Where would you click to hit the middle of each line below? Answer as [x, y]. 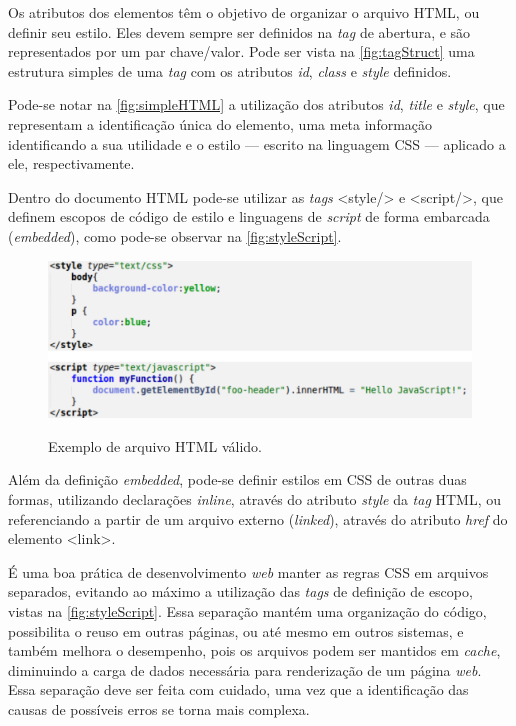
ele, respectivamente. [71, 163]
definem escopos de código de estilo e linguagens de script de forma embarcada [249, 216]
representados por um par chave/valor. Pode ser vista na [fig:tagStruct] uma [241, 51]
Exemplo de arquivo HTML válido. [155, 445]
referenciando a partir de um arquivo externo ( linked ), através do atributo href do [258, 518]
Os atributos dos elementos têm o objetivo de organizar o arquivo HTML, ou [244, 12]
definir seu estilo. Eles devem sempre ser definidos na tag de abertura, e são [239, 31]
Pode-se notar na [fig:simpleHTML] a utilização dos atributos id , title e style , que [256, 104]
